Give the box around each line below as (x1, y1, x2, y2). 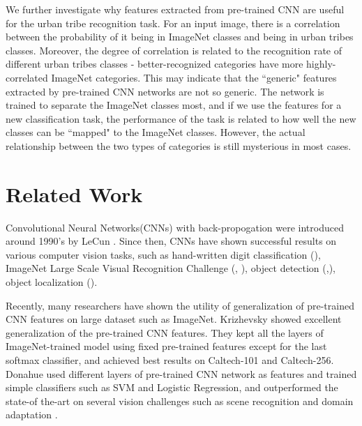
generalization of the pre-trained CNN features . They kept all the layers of (6, 325, 324, 340)
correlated (6, 70, 48, 84)
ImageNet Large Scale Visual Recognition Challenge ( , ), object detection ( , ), (6, 261, 336, 275)
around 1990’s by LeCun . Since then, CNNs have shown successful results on (6, 234, 337, 248)
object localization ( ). (6, 275, 98, 289)
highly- (306, 56, 336, 71)
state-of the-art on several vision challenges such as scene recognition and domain (6, 393, 354, 408)
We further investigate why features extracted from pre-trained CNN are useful (6, 2, 345, 16)
